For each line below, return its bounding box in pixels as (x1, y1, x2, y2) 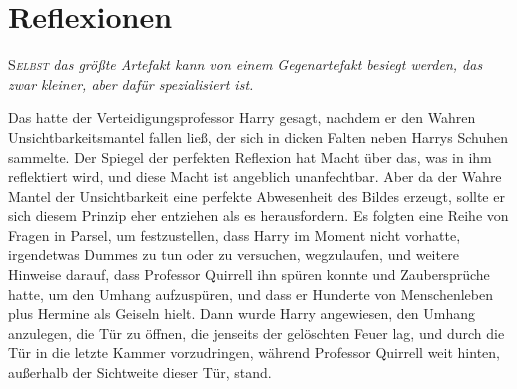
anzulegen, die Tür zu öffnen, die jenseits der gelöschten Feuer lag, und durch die (8, 322, 505, 343)
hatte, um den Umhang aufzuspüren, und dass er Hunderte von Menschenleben (8, 283, 494, 304)
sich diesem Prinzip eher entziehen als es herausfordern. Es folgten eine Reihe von (8, 205, 509, 226)
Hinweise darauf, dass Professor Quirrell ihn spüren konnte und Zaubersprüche (8, 264, 490, 285)
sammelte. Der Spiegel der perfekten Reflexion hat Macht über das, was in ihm (8, 146, 492, 167)
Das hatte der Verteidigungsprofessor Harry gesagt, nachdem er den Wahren (8, 107, 476, 128)
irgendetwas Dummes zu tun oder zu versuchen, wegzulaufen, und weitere (8, 244, 459, 265)
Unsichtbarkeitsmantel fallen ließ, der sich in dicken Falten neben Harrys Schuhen (8, 126, 509, 147)
